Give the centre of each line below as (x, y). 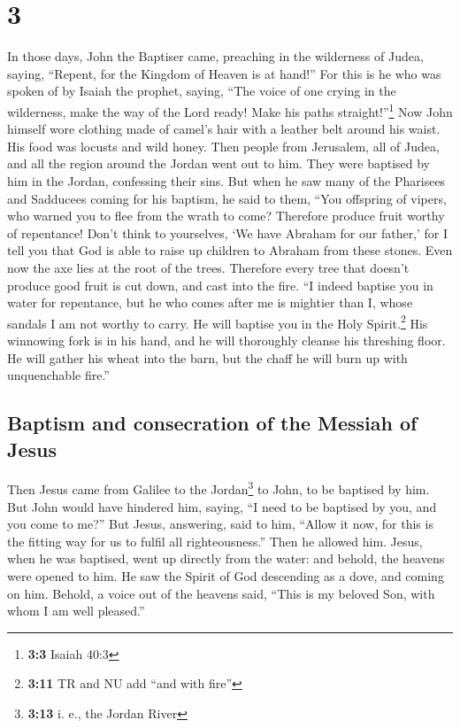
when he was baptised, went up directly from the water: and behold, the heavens (226, 558)
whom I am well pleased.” (76, 611)
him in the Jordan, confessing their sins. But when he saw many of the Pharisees (226, 180)
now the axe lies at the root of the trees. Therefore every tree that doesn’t (208, 267)
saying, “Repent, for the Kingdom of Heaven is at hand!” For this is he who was (224, 73)
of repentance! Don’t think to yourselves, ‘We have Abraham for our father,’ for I (228, 232)
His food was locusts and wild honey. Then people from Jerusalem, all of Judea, (223, 146)
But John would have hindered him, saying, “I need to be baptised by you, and (222, 506)
